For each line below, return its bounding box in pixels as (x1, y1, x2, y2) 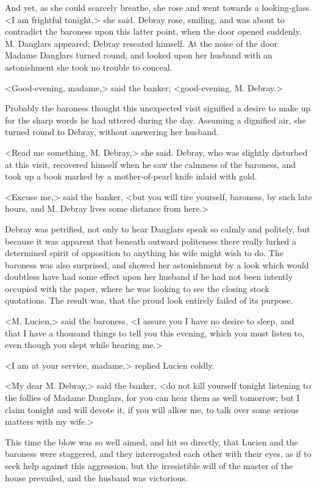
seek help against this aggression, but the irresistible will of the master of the (5, 459, 293, 472)
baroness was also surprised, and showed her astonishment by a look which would (5, 258, 309, 271)
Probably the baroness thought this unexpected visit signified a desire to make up (5, 102, 311, 114)
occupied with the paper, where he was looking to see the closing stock (5, 282, 269, 295)
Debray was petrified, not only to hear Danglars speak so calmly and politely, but (5, 222, 310, 235)
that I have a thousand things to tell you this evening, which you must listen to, (5, 326, 305, 339)
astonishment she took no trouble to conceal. (5, 60, 173, 73)
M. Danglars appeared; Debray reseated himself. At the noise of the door (5, 37, 277, 49)
